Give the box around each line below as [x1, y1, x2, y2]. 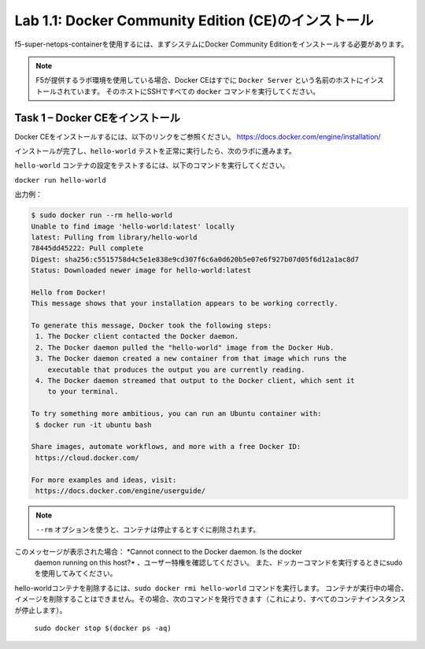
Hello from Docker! [31, 287, 106, 297]
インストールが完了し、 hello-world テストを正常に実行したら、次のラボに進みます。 [14, 146, 296, 156]
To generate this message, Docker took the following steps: [31, 321, 272, 330]
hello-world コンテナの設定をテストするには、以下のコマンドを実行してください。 [14, 161, 290, 170]
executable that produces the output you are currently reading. [47, 365, 305, 374]
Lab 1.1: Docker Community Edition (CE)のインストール [14, 12, 374, 29]
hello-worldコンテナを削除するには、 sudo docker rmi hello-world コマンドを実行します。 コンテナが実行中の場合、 [14, 583, 408, 592]
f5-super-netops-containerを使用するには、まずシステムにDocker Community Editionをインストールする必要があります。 [14, 39, 408, 49]
